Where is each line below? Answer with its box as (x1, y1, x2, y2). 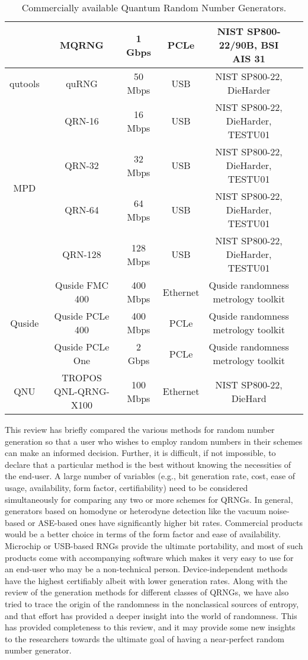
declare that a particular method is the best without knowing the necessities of (5, 458, 291, 470)
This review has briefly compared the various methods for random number (5, 423, 275, 435)
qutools (9, 76, 40, 90)
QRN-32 (65, 158, 99, 172)
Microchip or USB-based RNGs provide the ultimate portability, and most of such (5, 539, 303, 551)
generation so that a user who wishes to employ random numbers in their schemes (5, 435, 303, 447)
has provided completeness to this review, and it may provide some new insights (5, 621, 296, 633)
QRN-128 (62, 247, 101, 261)
